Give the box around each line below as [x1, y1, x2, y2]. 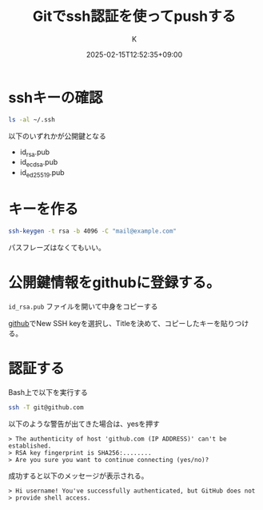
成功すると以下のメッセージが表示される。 [8, 471, 149, 480]
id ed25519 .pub [19, 168, 66, 179]
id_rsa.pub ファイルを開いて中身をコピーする [8, 301, 158, 311]
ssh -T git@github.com [8, 403, 84, 412]
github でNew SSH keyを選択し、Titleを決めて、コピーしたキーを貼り [8, 318, 235, 328]
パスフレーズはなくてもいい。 [8, 242, 106, 252]
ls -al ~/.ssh [8, 115, 56, 124]
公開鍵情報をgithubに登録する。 [8, 273, 221, 292]
